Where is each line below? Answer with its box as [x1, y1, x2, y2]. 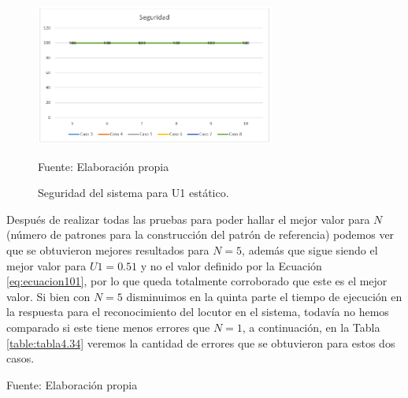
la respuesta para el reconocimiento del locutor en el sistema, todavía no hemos [6, 303, 389, 320]
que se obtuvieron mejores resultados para [6, 242, 210, 259]
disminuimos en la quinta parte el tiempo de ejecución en [126, 288, 402, 304]
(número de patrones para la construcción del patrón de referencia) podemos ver [6, 226, 395, 243]
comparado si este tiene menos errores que [6, 319, 210, 336]
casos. [6, 350, 35, 366]
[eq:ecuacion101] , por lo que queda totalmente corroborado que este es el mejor [6, 273, 388, 289]
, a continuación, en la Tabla [242, 319, 380, 336]
